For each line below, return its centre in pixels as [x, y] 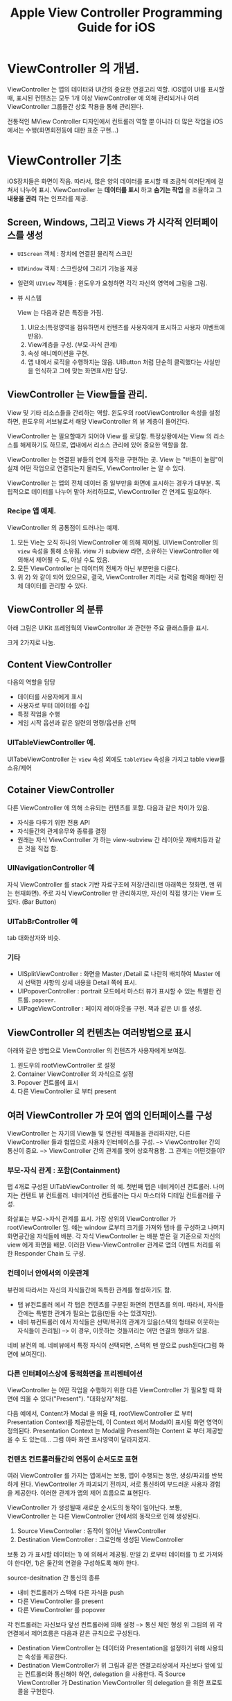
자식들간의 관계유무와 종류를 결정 [62, 831]
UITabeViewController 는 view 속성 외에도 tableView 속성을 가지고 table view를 [116, 759]
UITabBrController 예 [43, 921]
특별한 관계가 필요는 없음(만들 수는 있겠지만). [96, 1313]
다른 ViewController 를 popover [61, 1610]
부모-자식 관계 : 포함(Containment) [64, 1170]
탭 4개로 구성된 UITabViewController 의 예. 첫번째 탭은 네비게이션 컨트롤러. [109, 1187]
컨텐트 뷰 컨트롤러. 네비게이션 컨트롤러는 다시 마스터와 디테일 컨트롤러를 [117, 1195]
